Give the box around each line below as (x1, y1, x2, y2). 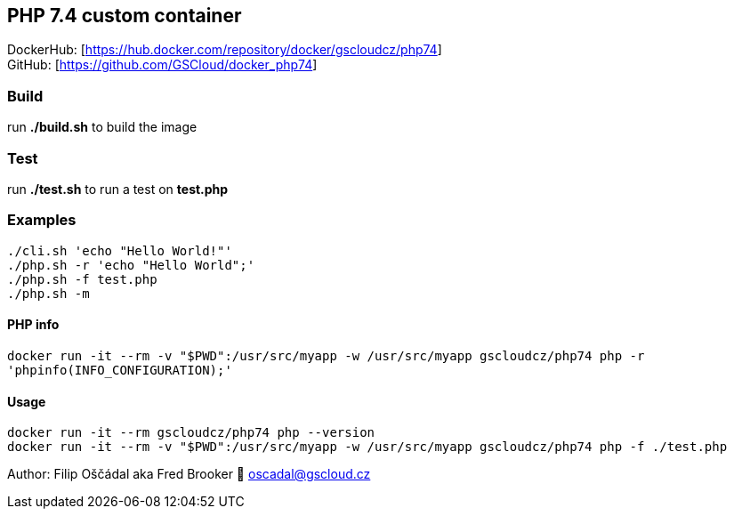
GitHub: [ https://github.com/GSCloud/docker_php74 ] (7, 57, 318, 73)
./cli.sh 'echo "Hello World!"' (7, 243, 232, 258)
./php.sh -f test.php (7, 271, 157, 286)
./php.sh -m (7, 286, 90, 301)
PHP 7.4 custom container (7, 4, 242, 27)
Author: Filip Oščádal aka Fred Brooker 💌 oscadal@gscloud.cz (7, 466, 371, 482)
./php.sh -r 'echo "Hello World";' (7, 257, 255, 272)
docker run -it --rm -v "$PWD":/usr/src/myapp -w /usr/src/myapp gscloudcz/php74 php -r (7, 348, 645, 363)
